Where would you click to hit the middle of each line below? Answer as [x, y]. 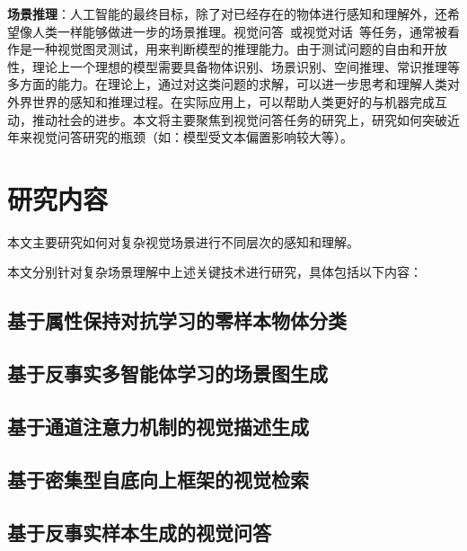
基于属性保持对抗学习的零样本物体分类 [177, 320]
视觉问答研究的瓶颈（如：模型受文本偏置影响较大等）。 [192, 137]
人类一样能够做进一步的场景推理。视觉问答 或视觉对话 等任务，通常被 [239, 31]
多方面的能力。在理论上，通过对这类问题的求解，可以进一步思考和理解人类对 [233, 84]
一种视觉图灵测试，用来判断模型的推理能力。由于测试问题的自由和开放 [239, 49]
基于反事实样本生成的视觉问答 [139, 532]
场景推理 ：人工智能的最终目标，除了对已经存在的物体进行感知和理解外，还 [227, 13]
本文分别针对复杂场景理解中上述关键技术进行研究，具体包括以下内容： [215, 272]
